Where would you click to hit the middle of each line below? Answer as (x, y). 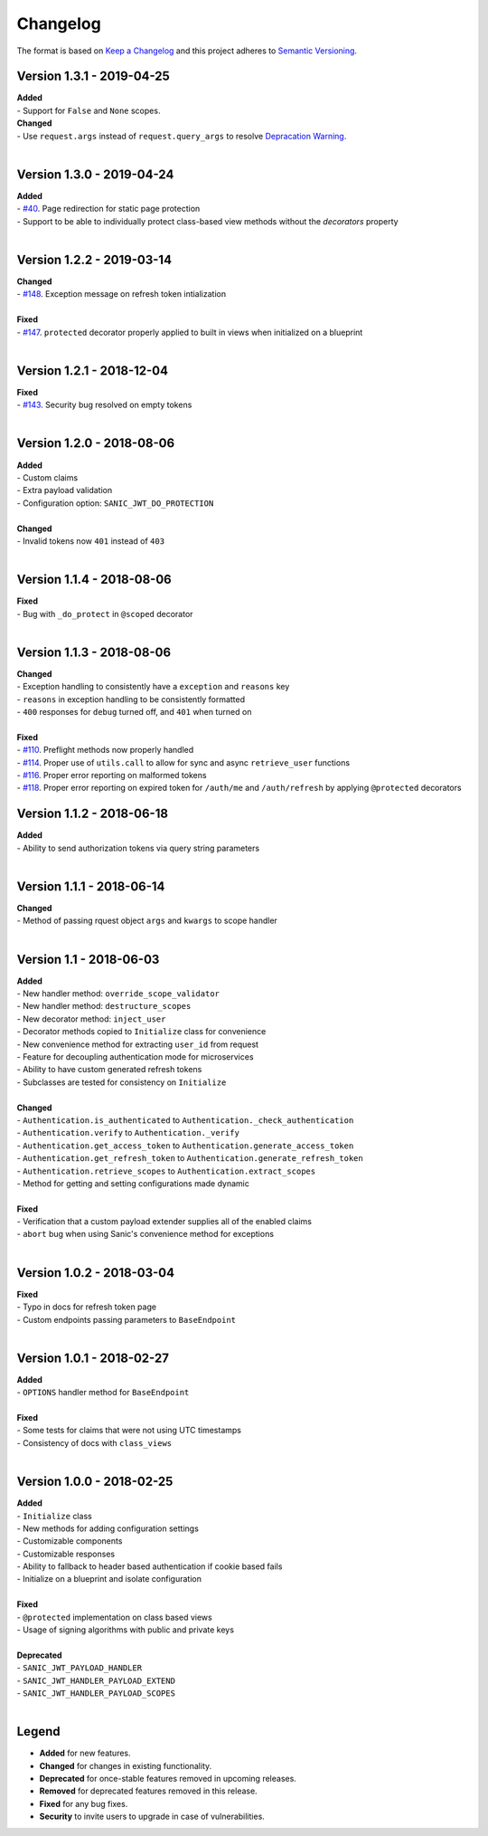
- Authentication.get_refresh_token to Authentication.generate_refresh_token (190, 1158)
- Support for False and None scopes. (89, 110)
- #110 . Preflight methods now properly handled (105, 750)
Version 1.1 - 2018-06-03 (88, 959)
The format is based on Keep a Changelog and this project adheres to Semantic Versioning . (187, 51)
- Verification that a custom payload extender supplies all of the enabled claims (164, 1222)
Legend (38, 1731)
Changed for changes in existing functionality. (126, 1765)
